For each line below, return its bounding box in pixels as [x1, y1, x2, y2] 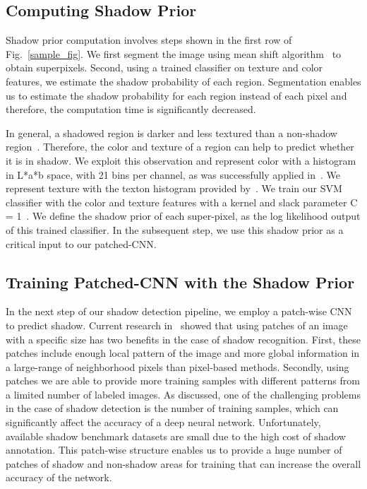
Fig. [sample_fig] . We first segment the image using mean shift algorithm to [6, 46, 342, 61]
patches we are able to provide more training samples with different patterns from [6, 373, 360, 388]
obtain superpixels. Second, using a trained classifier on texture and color [6, 60, 323, 75]
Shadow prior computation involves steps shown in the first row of [6, 33, 292, 47]
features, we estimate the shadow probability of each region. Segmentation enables [6, 73, 361, 88]
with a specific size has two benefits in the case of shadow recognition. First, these [6, 331, 361, 346]
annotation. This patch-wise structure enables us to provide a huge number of [6, 442, 342, 457]
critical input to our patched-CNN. [6, 236, 157, 251]
